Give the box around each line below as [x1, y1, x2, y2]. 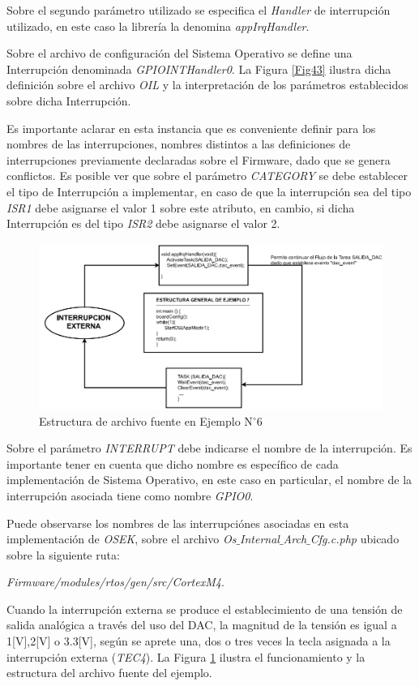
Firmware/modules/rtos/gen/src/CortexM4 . [6, 573, 224, 590]
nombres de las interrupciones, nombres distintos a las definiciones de [6, 135, 351, 152]
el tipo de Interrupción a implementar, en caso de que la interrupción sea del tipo [6, 182, 412, 199]
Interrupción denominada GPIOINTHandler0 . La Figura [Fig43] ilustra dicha [6, 60, 391, 77]
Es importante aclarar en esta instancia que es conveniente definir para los [6, 119, 376, 136]
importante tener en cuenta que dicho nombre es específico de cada [6, 455, 339, 472]
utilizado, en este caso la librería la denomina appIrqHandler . [6, 17, 310, 34]
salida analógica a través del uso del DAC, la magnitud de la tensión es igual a [6, 616, 397, 633]
